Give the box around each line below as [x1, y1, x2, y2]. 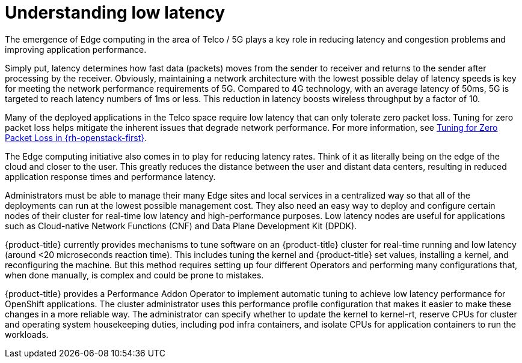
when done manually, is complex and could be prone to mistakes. [5, 269, 264, 280]
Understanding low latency [5, 2, 225, 23]
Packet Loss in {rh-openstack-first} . [5, 132, 147, 143]
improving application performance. [5, 44, 147, 55]
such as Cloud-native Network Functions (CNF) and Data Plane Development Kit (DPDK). [5, 220, 357, 231]
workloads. [5, 329, 49, 340]
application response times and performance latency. [5, 171, 216, 182]
